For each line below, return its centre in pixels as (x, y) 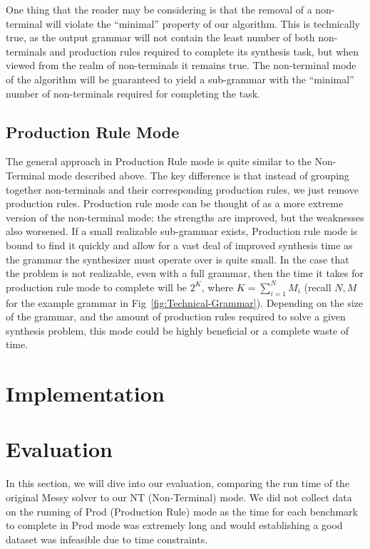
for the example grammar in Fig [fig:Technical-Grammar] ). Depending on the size (185, 302)
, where (217, 287)
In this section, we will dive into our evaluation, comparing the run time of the (178, 483)
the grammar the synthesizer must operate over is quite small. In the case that (178, 259)
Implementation (85, 393)
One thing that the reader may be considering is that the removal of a (159, 9)
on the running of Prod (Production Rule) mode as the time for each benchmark (182, 511)
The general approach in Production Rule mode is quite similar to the (159, 161)
